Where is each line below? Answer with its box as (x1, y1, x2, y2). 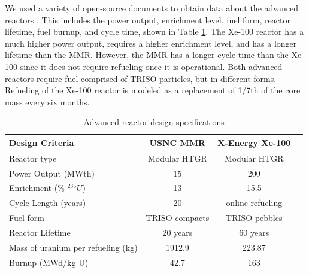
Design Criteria (9, 136, 74, 148)
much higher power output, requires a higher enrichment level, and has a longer (5, 37, 297, 49)
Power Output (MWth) (9, 166, 95, 179)
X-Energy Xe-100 (217, 136, 291, 148)
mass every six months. (5, 95, 90, 108)
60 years (239, 226, 269, 238)
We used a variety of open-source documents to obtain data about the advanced (5, 2, 298, 14)
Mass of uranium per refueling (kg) (9, 241, 138, 253)
